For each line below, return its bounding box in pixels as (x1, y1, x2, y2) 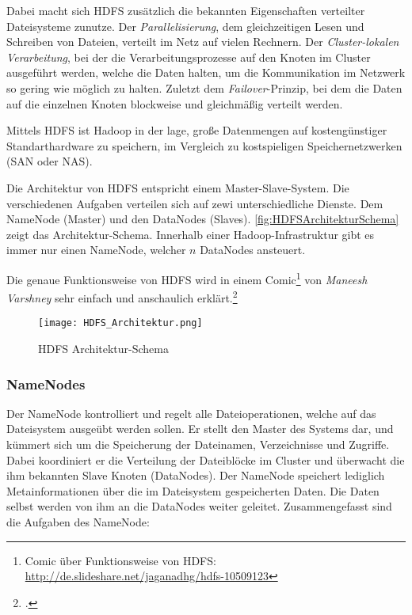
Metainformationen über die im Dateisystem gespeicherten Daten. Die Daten (6, 482, 380, 499)
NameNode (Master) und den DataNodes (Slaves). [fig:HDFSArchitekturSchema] (6, 211, 399, 227)
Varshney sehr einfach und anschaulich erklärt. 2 (6, 287, 238, 306)
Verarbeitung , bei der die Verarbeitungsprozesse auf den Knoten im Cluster (6, 48, 371, 65)
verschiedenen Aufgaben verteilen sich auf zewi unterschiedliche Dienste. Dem (6, 195, 383, 211)
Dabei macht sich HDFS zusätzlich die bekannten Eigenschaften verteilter (6, 2, 365, 18)
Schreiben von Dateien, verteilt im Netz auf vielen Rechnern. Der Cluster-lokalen (6, 33, 399, 50)
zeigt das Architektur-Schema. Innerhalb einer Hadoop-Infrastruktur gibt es (6, 226, 375, 242)
